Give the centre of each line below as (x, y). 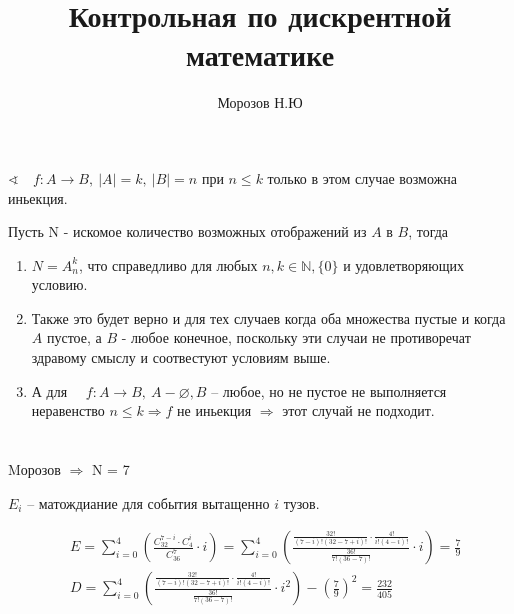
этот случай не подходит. (358, 410)
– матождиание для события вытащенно (148, 502)
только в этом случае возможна (362, 177)
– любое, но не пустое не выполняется (329, 390)
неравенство (68, 410)
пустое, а (74, 337)
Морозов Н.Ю (260, 102)
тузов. (301, 502)
